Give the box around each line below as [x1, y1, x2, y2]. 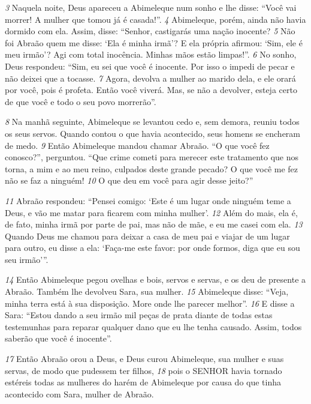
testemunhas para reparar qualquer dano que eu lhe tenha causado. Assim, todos [5, 320, 302, 333]
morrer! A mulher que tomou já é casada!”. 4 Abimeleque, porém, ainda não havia [5, 13, 306, 25]
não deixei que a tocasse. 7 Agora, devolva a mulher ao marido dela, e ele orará [5, 71, 296, 84]
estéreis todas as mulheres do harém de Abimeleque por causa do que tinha [5, 376, 282, 388]
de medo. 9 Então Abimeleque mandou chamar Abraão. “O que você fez [5, 139, 270, 151]
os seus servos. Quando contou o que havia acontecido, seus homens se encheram [5, 127, 301, 139]
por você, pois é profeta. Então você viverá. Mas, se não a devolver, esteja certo [5, 83, 297, 96]
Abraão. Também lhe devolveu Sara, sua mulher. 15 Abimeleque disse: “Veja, [5, 285, 289, 298]
